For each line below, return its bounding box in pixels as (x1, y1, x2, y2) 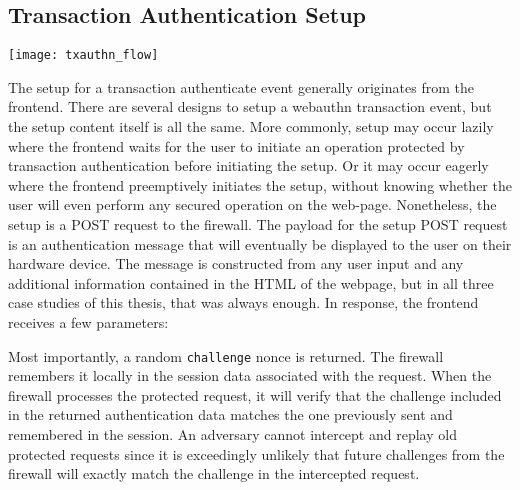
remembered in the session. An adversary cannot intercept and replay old (8, 424, 457, 445)
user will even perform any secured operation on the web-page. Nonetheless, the (8, 194, 497, 215)
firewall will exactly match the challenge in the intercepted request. (8, 463, 420, 484)
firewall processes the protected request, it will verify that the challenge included (8, 384, 502, 405)
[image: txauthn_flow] (8, 48, 159, 63)
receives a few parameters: (8, 311, 169, 332)
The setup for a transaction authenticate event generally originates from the (8, 76, 474, 97)
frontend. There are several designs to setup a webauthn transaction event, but (8, 96, 492, 117)
